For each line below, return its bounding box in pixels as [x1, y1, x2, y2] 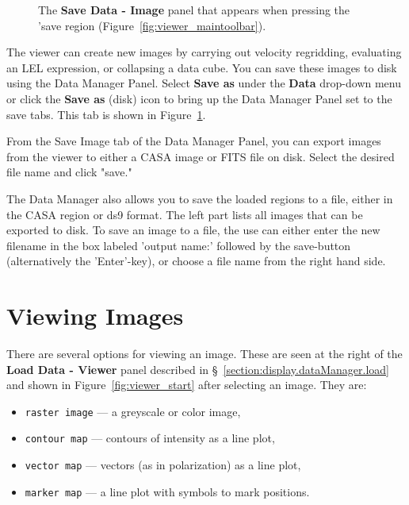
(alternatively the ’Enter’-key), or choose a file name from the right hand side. [6, 252, 386, 269]
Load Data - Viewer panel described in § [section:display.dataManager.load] [6, 360, 389, 377]
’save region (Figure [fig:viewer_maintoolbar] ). [38, 17, 266, 33]
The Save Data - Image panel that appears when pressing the [38, 2, 350, 17]
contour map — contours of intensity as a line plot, [25, 430, 275, 446]
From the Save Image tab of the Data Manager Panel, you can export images [6, 133, 381, 149]
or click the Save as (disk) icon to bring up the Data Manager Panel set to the [6, 90, 392, 106]
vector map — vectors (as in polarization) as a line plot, [25, 457, 301, 473]
